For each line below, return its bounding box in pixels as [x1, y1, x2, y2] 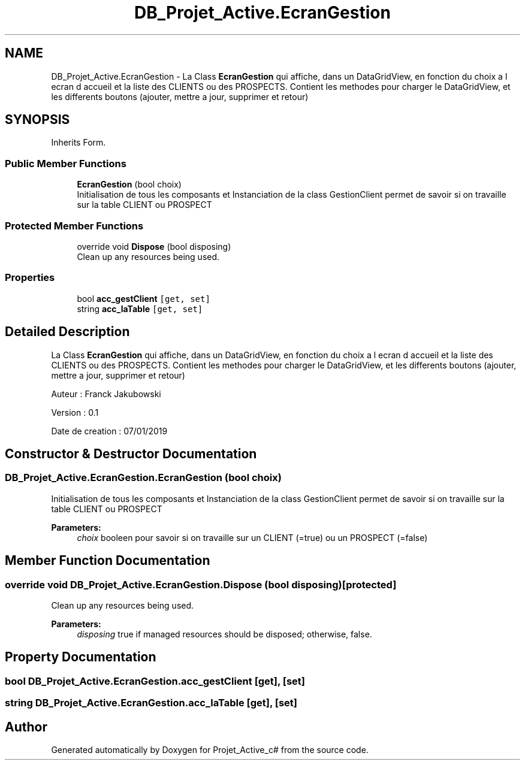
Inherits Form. [51, 137, 106, 148]
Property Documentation [5, 649, 156, 665]
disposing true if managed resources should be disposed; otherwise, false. [77, 628, 372, 639]
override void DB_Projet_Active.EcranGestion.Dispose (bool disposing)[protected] [5, 578, 397, 591]
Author [5, 719, 47, 734]
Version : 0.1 [51, 407, 99, 418]
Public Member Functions [5, 157, 126, 170]
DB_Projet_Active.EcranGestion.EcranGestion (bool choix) [5, 471, 282, 484]
